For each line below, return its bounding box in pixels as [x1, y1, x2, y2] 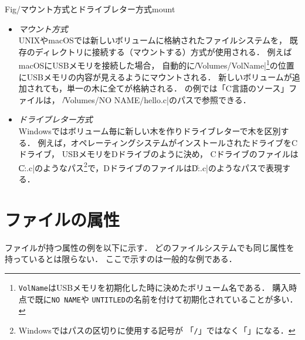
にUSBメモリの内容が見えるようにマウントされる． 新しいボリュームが [18, 70, 292, 83]
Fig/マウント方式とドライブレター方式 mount [5, 3, 175, 15]
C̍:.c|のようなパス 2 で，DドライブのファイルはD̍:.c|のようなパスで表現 [18, 159, 283, 174]
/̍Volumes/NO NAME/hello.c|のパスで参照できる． [62, 93, 251, 106]
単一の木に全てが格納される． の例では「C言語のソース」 [67, 82, 289, 94]
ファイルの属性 [5, 207, 120, 231]
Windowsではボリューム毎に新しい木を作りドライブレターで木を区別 [18, 125, 281, 137]
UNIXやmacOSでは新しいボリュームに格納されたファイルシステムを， [18, 34, 287, 46]
